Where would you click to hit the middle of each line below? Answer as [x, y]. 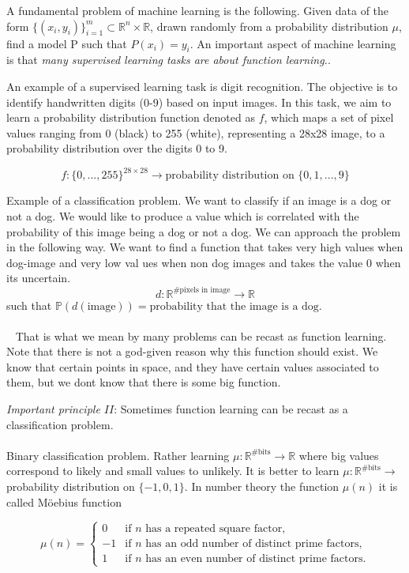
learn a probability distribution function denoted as [131, 117]
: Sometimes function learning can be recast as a [231, 409]
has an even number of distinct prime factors [254, 558]
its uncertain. [39, 278]
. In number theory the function [262, 486]
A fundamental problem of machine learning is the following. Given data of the [198, 10]
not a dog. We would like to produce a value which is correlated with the [183, 216]
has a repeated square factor [214, 528]
